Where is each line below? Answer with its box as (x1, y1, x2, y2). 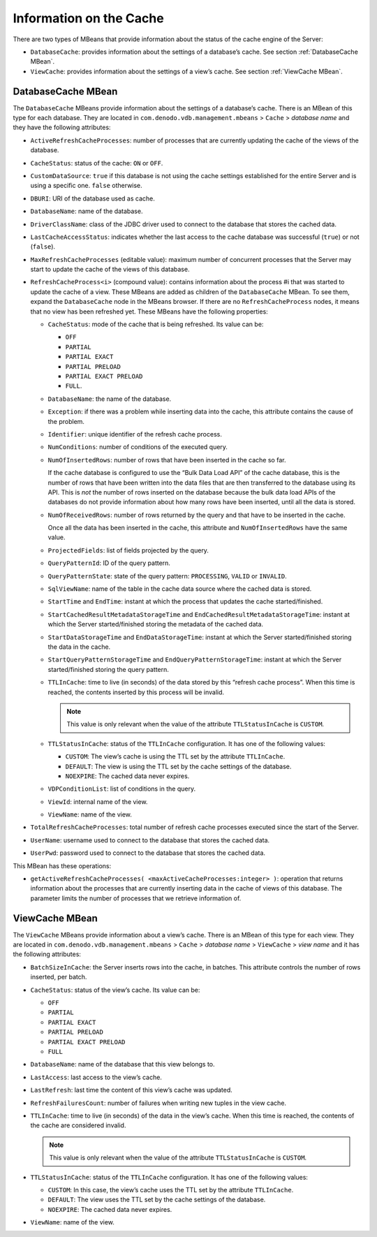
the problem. (47, 417, 85, 425)
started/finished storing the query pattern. (47, 665, 169, 673)
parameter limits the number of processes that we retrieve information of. (30, 894, 242, 902)
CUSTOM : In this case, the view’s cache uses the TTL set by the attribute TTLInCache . (47, 1185, 294, 1194)
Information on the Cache (13, 10, 164, 26)
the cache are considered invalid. (30, 1121, 126, 1129)
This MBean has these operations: (13, 861, 112, 870)
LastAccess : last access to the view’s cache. (30, 1073, 162, 1081)
